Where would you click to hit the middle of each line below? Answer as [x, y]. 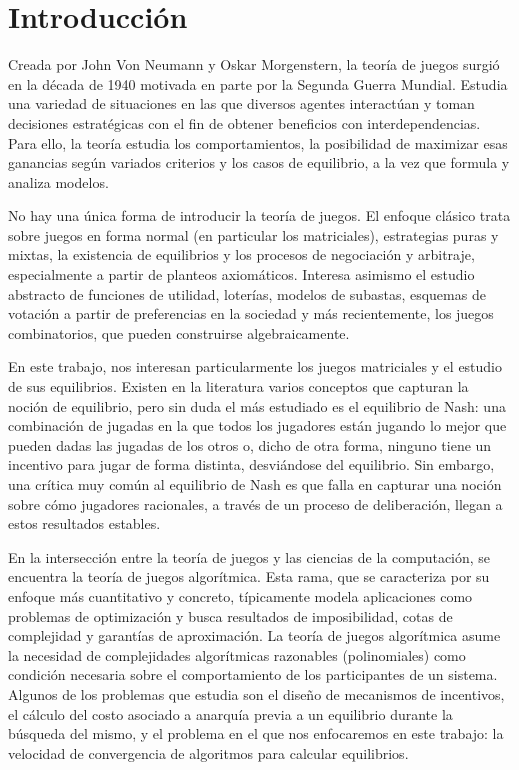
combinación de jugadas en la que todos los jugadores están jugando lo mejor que [257, 425]
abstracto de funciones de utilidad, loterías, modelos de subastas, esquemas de [247, 293]
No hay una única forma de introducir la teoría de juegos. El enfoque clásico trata [259, 215]
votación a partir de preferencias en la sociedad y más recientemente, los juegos [251, 313]
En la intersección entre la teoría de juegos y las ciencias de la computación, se [249, 556]
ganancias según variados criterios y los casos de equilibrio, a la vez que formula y [259, 162]
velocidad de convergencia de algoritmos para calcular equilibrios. [208, 752]
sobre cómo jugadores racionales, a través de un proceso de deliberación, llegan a [255, 503]
